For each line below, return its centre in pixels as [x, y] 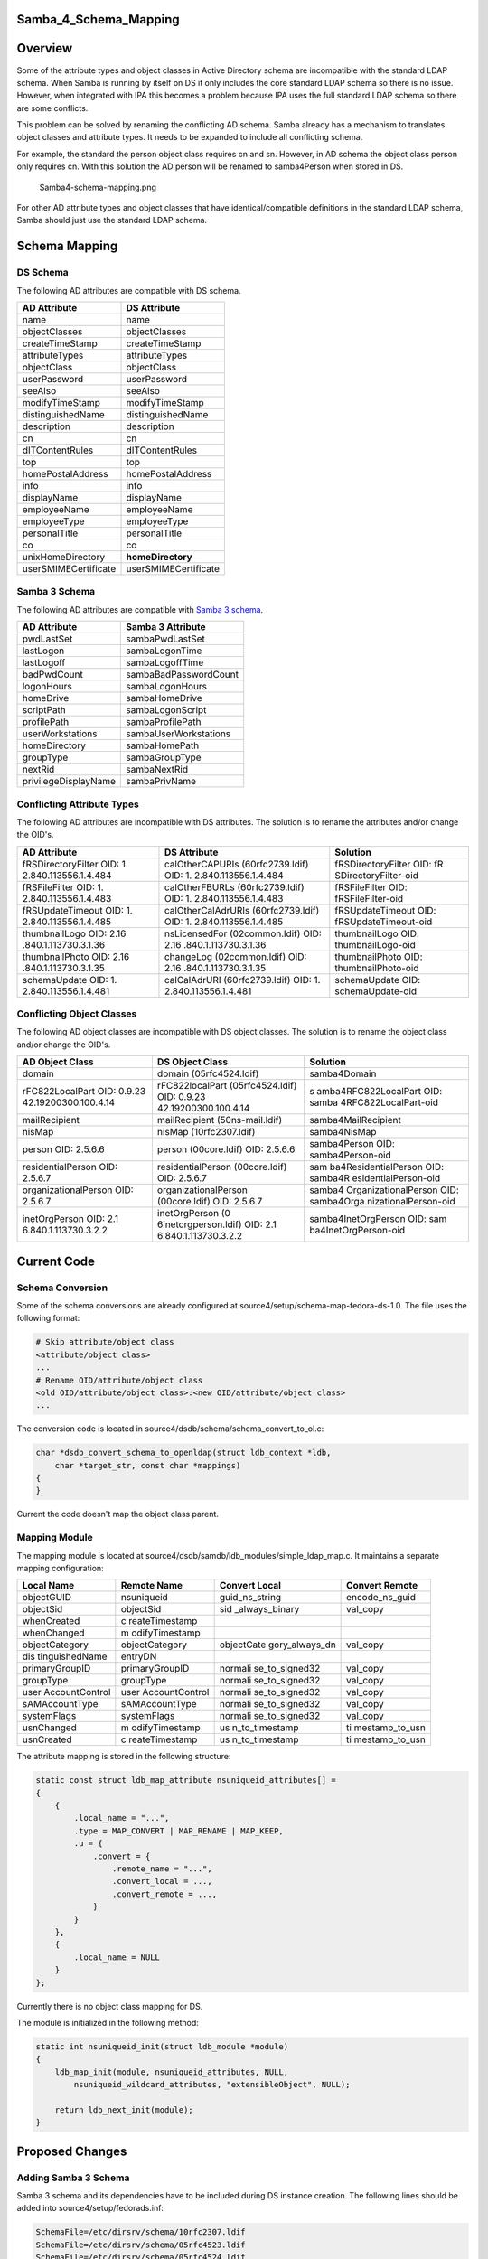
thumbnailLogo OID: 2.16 [74, 933]
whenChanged [53, 1633]
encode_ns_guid [381, 1598]
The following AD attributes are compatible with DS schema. [129, 290]
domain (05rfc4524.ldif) [208, 1073]
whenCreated [51, 1621]
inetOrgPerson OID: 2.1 [70, 1219]
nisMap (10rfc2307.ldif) [206, 1132]
